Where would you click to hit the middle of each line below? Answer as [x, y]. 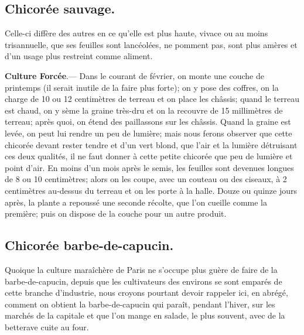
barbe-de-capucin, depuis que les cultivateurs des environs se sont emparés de [144, 281]
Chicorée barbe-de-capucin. [89, 245]
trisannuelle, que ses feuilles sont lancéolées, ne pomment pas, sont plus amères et [151, 44]
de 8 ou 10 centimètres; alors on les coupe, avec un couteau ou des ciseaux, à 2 [146, 179]
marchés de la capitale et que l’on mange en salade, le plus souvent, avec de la [145, 315]
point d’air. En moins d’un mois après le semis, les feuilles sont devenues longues [149, 167]
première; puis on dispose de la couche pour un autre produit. [116, 213]
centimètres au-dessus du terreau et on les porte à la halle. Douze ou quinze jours [151, 190]
